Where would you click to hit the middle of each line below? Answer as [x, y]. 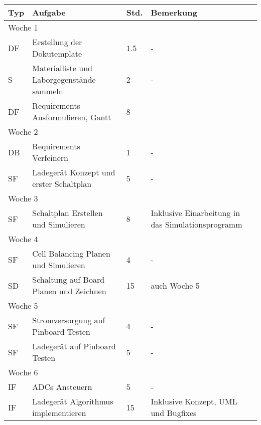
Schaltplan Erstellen [68, 213]
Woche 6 [23, 372]
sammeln [48, 91]
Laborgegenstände [64, 79]
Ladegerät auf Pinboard [74, 346]
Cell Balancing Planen [71, 253]
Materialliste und [62, 68]
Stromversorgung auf [69, 320]
